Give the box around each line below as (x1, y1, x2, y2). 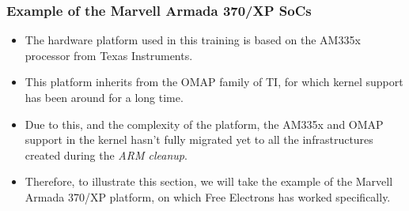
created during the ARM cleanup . (25, 146, 187, 163)
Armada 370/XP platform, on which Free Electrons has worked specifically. (25, 188, 391, 205)
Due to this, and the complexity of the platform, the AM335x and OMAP (25, 115, 384, 132)
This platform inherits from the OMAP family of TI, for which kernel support (25, 73, 403, 90)
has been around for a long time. (25, 89, 184, 105)
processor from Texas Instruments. (25, 47, 193, 63)
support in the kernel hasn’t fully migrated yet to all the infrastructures (25, 131, 373, 148)
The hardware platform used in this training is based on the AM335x (25, 32, 361, 48)
